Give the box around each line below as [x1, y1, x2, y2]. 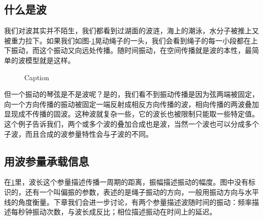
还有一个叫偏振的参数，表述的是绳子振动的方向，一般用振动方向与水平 [25, 186, 259, 197]
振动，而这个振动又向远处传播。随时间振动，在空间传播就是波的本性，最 [11, 45, 252, 56]
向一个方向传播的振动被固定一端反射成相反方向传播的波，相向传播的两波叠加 [4, 98, 259, 109]
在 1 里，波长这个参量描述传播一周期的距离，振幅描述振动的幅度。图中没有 [4, 177, 248, 187]
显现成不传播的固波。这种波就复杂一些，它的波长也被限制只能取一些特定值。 [4, 108, 259, 119]
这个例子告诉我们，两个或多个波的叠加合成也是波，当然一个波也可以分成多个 [4, 118, 259, 129]
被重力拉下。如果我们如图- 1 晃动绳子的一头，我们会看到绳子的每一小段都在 [4, 35, 251, 45]
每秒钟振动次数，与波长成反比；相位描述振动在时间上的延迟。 [11, 206, 216, 217]
